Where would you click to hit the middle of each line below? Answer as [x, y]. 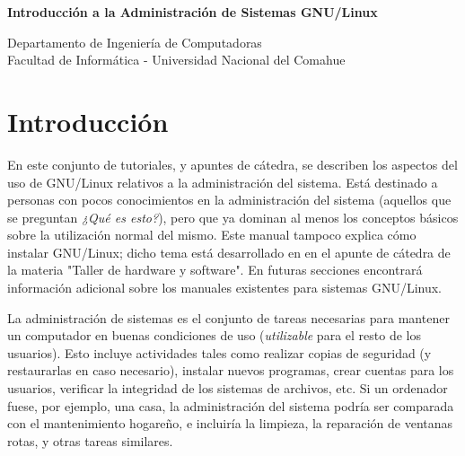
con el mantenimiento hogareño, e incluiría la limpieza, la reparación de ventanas [230, 423]
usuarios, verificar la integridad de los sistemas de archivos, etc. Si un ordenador [228, 388]
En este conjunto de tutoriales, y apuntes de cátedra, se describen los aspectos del [232, 164]
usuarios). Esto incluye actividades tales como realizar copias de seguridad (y [219, 352]
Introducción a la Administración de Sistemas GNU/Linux [193, 12]
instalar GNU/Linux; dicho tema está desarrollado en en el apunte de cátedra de [229, 252]
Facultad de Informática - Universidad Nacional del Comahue [176, 60]
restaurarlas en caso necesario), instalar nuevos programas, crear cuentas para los [231, 370]
